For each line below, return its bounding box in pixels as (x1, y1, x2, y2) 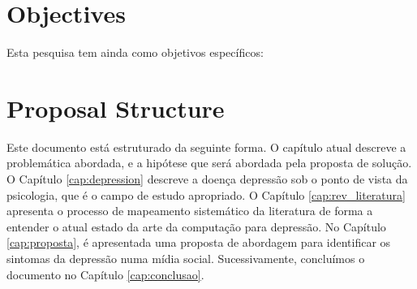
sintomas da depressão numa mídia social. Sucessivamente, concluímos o (6, 250, 365, 266)
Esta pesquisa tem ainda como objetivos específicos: (6, 44, 264, 61)
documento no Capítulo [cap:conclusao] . (6, 265, 204, 283)
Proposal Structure (6, 91, 225, 124)
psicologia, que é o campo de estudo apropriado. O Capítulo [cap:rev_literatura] (6, 186, 406, 203)
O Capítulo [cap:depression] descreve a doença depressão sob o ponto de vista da (6, 170, 408, 188)
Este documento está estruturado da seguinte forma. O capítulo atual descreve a (6, 138, 406, 155)
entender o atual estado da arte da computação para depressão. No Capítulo (6, 218, 386, 235)
